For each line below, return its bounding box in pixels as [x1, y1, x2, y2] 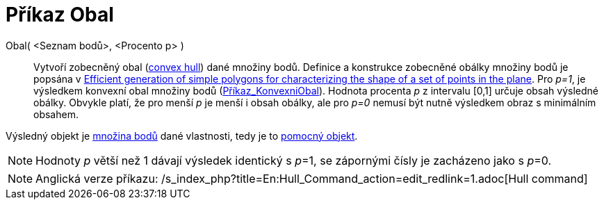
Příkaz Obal [6, 3, 114, 26]
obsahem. [33, 108, 79, 120]
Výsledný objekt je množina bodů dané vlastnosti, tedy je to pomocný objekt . [6, 129, 358, 142]
